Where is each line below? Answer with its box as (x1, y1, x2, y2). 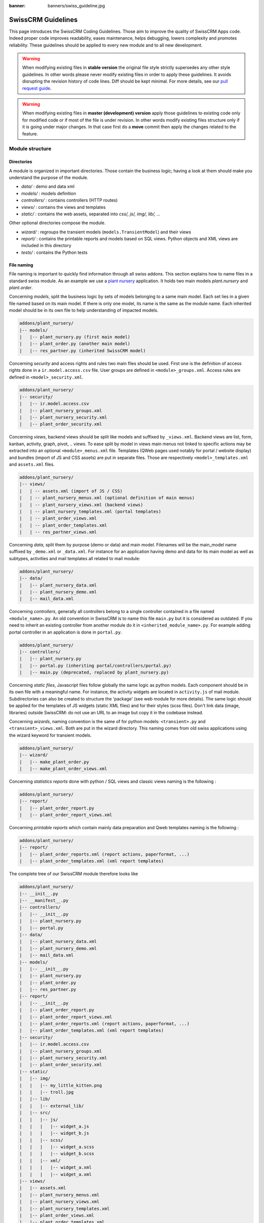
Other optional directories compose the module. (9, 220, 106, 226)
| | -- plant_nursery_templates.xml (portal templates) (19, 509, 161, 514)
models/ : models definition (21, 190, 76, 196)
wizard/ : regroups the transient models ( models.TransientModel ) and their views (21, 229, 192, 235)
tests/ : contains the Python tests (21, 249, 88, 255)
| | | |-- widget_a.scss (19, 1144, 95, 1150)
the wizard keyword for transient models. (9, 732, 92, 738)
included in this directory (21, 243, 72, 249)
